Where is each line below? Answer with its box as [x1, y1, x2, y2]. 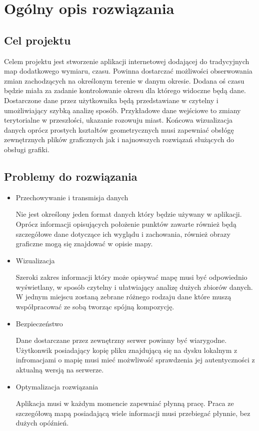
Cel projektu [4, 32, 71, 48]
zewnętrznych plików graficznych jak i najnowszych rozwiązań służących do [4, 134, 234, 145]
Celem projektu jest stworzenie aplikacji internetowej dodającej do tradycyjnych [4, 56, 249, 66]
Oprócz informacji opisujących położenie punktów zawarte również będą [15, 218, 236, 229]
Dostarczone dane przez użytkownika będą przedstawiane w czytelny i [4, 95, 218, 105]
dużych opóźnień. [15, 417, 69, 428]
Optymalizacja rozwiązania [15, 381, 98, 391]
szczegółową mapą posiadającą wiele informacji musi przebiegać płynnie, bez [15, 407, 250, 418]
